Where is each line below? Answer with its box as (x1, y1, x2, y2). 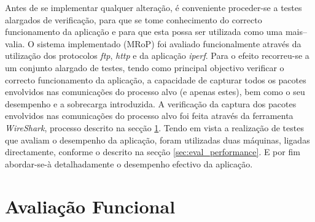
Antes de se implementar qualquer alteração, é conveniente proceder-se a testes (5, 1, 302, 13)
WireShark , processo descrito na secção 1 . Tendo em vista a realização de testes (5, 121, 304, 134)
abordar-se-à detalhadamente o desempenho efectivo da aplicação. (5, 157, 253, 170)
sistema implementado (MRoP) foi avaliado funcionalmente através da (37, 37, 301, 50)
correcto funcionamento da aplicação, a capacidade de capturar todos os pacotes (5, 73, 306, 86)
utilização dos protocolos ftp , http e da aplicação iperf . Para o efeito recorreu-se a (5, 49, 309, 62)
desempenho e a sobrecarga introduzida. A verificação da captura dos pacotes (5, 97, 297, 110)
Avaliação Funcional (5, 193, 176, 218)
